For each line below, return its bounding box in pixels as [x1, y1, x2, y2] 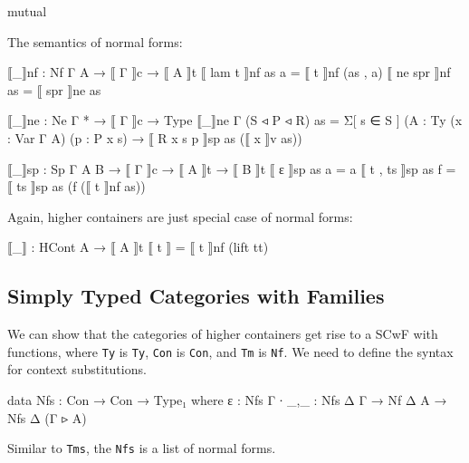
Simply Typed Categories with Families [7, 282, 385, 310]
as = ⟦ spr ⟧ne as [7, 80, 101, 99]
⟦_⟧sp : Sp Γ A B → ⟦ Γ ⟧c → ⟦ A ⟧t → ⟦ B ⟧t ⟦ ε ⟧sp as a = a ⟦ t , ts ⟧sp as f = [7, 159, 456, 178]
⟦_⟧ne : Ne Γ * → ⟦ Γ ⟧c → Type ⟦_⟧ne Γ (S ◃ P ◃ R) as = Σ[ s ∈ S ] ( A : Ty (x [7, 111, 463, 130]
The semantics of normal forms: [7, 32, 183, 51]
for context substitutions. [7, 360, 147, 379]
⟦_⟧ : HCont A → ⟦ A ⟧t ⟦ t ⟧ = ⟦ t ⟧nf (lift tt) [7, 237, 269, 256]
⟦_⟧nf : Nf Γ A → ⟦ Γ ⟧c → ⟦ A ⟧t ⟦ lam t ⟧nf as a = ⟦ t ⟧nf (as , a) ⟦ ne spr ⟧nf [7, 63, 451, 82]
